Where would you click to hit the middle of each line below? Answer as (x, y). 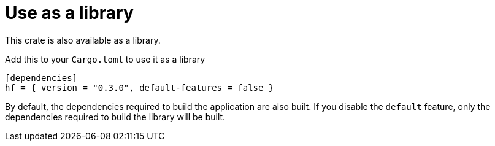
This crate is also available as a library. (83, 40)
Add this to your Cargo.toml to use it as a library (105, 59)
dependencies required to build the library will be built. (115, 117)
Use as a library (69, 13)
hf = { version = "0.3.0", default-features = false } (140, 87)
